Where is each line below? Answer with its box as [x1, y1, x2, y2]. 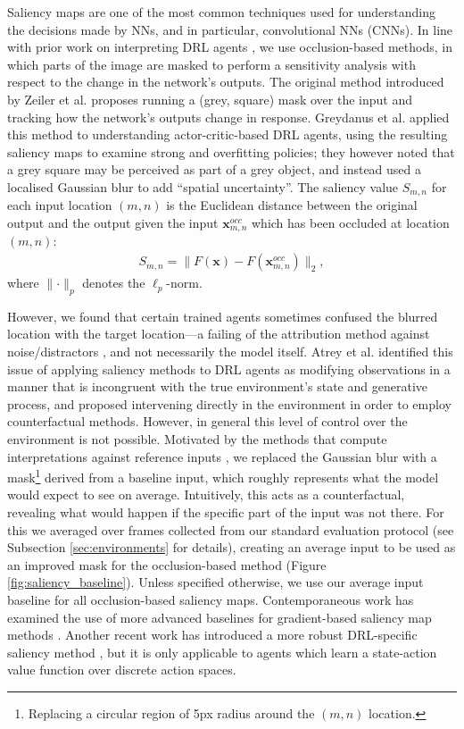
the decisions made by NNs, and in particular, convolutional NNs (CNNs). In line [7, 20, 453, 38]
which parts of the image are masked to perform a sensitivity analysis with [7, 54, 416, 73]
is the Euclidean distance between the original [166, 196, 418, 214]
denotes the [82, 273, 145, 292]
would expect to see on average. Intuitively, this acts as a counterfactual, [7, 485, 405, 504]
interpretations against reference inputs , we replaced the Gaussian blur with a [7, 447, 437, 465]
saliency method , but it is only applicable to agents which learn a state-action [7, 642, 437, 661]
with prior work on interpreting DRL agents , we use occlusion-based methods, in [7, 38, 452, 56]
